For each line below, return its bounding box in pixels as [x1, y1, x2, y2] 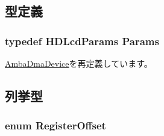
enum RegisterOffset [5, 118, 106, 133]
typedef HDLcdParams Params [5, 33, 159, 48]
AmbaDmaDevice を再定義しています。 [5, 57, 153, 69]
